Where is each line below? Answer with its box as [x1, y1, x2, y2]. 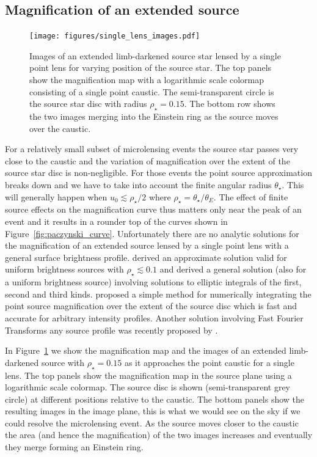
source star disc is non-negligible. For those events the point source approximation [5, 166, 312, 179]
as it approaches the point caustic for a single [124, 356, 294, 368]
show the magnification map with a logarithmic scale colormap [29, 73, 264, 86]
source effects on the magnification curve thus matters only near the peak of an [5, 203, 302, 216]
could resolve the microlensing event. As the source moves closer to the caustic [5, 416, 299, 429]
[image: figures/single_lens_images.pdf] [29, 32, 200, 41]
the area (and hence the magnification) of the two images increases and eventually [5, 428, 313, 441]
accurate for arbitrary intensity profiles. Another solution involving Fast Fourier [5, 311, 304, 324]
